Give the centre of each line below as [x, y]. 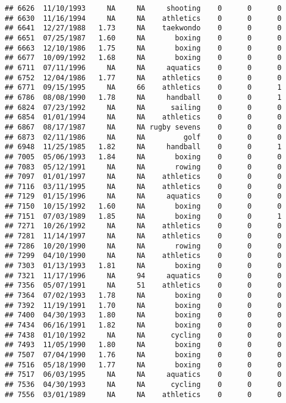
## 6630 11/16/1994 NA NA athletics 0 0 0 [143, 18]
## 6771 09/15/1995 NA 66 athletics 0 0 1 [143, 88]
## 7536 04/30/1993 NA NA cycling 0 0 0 [143, 384]
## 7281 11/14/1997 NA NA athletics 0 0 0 [143, 236]
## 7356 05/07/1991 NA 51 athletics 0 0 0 [143, 286]
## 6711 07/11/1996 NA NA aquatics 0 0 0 [143, 67]
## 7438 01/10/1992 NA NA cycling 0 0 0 [143, 335]
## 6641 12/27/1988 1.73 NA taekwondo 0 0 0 [143, 28]
